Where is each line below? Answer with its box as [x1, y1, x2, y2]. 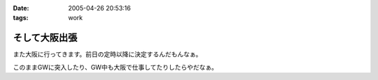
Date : [13, 4, 29, 12]
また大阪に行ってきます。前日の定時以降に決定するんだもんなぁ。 [13, 50, 202, 58]
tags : [13, 14, 29, 22]
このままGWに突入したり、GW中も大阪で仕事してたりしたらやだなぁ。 [13, 63, 218, 71]
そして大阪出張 [13, 32, 78, 44]
